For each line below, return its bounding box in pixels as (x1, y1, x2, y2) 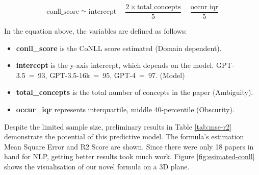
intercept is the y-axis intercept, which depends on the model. (16, 60, 214, 70)
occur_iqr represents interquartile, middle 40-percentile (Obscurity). (16, 104, 235, 115)
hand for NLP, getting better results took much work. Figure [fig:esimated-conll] (4, 151, 255, 162)
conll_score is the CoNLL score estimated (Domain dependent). (16, 42, 222, 53)
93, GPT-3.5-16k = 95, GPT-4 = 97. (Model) (38, 69, 185, 80)
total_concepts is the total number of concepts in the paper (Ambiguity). (16, 87, 253, 97)
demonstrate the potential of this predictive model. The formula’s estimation (4, 131, 244, 142)
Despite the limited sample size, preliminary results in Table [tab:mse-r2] (4, 121, 232, 132)
